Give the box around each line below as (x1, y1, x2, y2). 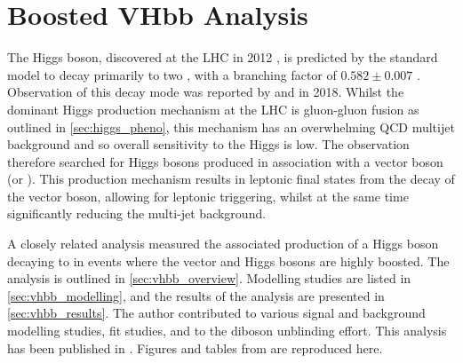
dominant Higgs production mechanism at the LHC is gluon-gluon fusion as (7, 99, 419, 118)
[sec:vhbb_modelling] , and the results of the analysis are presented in (7, 286, 385, 304)
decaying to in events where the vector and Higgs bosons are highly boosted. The (7, 251, 450, 270)
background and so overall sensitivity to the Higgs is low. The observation (7, 135, 410, 154)
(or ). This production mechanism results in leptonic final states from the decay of (7, 170, 455, 188)
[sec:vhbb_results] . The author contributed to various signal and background (7, 304, 426, 322)
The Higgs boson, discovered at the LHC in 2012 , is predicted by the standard (7, 48, 438, 67)
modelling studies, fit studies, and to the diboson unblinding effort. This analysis (7, 321, 447, 340)
